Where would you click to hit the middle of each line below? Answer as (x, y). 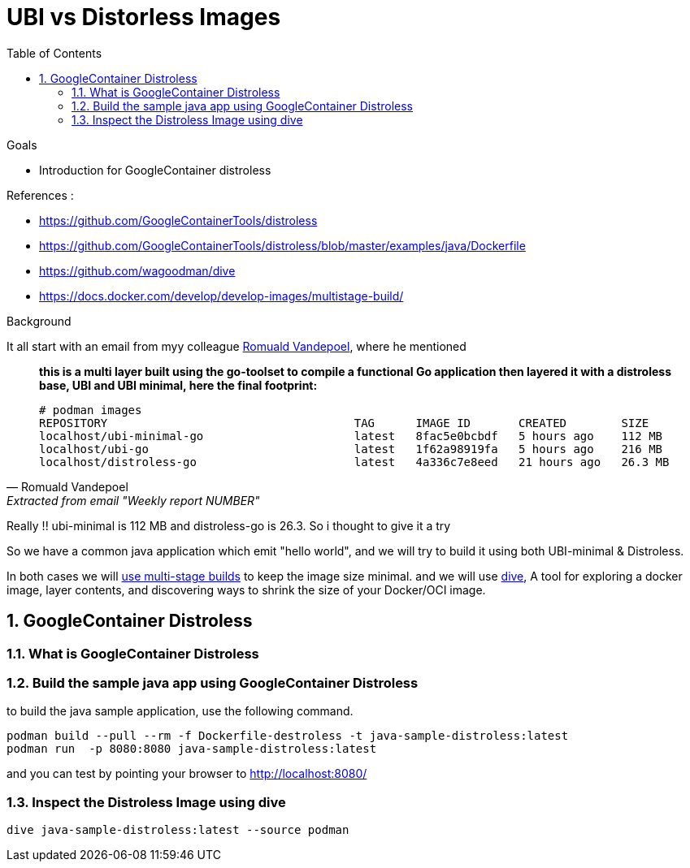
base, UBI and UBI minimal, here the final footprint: (178, 385)
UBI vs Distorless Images (144, 17)
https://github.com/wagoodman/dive (137, 270)
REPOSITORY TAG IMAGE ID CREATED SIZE (344, 423)
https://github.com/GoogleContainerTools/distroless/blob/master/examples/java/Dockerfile (282, 245)
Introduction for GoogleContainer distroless (155, 170)
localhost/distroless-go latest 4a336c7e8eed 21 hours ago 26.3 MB (354, 462)
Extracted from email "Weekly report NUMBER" (133, 500)
